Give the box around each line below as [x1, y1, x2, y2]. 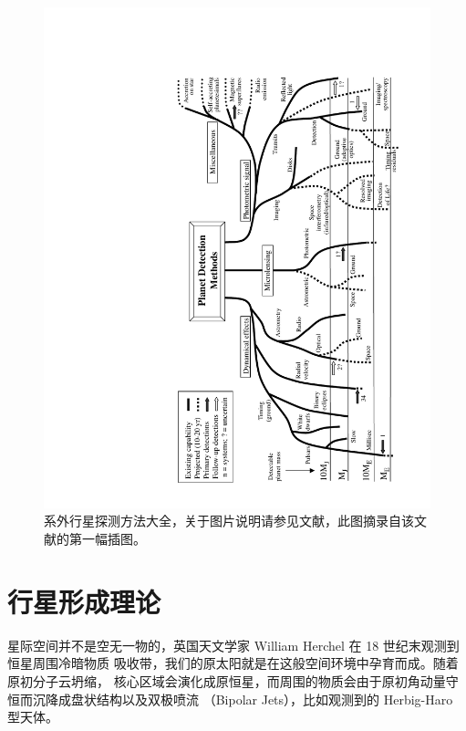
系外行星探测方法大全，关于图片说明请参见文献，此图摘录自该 [44, 511, 414, 530]
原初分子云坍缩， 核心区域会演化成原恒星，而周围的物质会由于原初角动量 [7, 671, 446, 690]
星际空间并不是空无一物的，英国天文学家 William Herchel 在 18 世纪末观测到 [7, 635, 460, 654]
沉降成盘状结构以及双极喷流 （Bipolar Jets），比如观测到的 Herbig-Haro [32, 689, 453, 708]
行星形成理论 [7, 582, 161, 620]
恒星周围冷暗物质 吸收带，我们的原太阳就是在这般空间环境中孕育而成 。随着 [7, 653, 459, 673]
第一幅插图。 [68, 529, 146, 548]
